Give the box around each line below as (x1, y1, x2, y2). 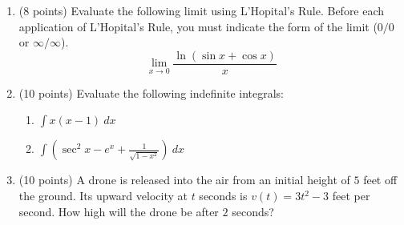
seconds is (199, 187, 248, 204)
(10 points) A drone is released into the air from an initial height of (18, 171, 350, 188)
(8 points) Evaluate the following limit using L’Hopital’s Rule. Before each (18, 2, 385, 18)
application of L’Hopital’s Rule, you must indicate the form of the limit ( (18, 18, 378, 34)
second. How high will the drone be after (18, 203, 219, 219)
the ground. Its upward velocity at (18, 187, 188, 204)
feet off (363, 171, 398, 188)
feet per (332, 187, 370, 204)
